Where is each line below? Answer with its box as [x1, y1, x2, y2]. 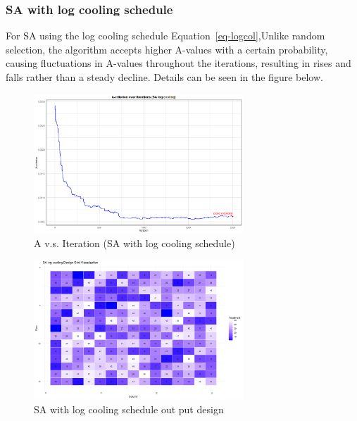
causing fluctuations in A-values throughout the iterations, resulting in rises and [6, 56, 351, 70]
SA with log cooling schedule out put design [34, 401, 224, 416]
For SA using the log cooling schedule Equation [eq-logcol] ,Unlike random [6, 28, 325, 43]
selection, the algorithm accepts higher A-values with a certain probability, [6, 42, 328, 56]
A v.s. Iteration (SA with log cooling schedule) [34, 235, 235, 250]
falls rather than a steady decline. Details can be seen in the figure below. [6, 70, 323, 84]
